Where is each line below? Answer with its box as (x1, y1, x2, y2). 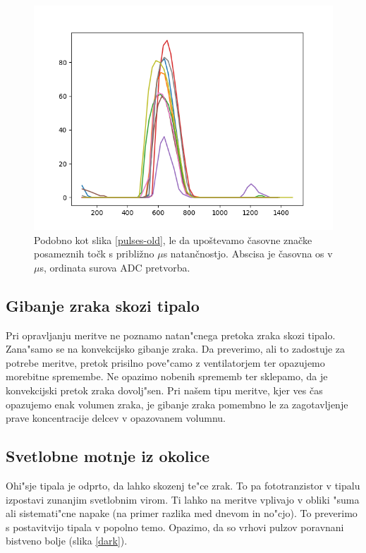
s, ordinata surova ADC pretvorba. (39, 260, 190, 274)
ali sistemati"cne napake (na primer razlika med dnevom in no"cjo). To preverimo (6, 506, 358, 521)
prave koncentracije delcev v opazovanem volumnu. (6, 411, 226, 425)
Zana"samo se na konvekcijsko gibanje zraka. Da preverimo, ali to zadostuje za (6, 341, 346, 356)
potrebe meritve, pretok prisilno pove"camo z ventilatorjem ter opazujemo (6, 355, 325, 370)
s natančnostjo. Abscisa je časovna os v (163, 246, 333, 261)
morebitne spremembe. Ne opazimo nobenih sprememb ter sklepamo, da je (6, 369, 328, 384)
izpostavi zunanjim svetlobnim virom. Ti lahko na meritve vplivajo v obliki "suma (6, 492, 360, 506)
